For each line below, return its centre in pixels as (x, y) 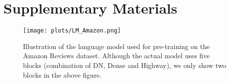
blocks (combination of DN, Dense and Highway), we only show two (125, 65)
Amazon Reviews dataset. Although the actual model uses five (116, 56)
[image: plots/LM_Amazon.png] (72, 31)
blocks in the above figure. (62, 75)
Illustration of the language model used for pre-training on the (116, 46)
